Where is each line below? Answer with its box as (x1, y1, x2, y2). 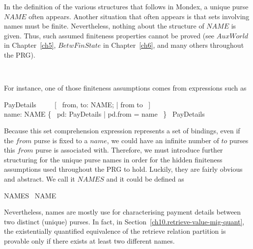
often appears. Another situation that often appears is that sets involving (28, 11, 250, 21)
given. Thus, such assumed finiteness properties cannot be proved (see (4, 30, 215, 40)
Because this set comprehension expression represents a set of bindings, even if (4, 125, 240, 135)
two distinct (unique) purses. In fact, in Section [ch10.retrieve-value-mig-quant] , (4, 216, 245, 226)
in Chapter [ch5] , (4, 40, 56, 50)
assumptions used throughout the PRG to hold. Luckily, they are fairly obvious (4, 164, 243, 174)
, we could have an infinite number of (107, 135, 219, 145)
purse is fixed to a (34, 135, 88, 145)
